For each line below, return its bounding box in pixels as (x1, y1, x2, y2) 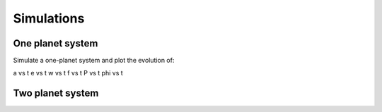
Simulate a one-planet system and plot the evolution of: (13, 56, 175, 65)
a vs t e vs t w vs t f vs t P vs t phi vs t (13, 69, 123, 77)
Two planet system (13, 87, 99, 99)
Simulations (13, 11, 85, 26)
